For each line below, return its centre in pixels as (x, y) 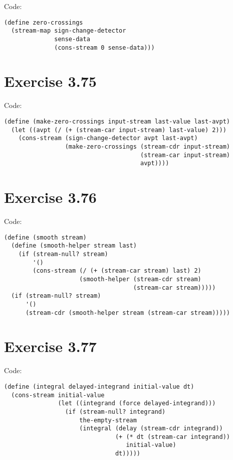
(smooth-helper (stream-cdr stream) (140, 279)
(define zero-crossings (44, 22)
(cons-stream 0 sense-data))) (104, 47)
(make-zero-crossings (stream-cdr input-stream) (148, 146)
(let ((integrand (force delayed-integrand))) (137, 404)
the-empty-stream (108, 420)
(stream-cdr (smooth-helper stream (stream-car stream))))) (128, 313)
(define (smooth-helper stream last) (74, 246)
